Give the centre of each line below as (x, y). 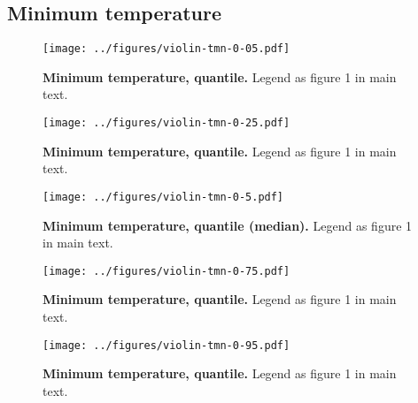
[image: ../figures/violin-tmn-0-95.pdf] (166, 345)
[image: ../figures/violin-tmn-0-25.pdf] (166, 123)
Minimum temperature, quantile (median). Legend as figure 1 (228, 225)
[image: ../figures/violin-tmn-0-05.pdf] (166, 49)
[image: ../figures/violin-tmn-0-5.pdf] (163, 197)
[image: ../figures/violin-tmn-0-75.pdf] (166, 271)
